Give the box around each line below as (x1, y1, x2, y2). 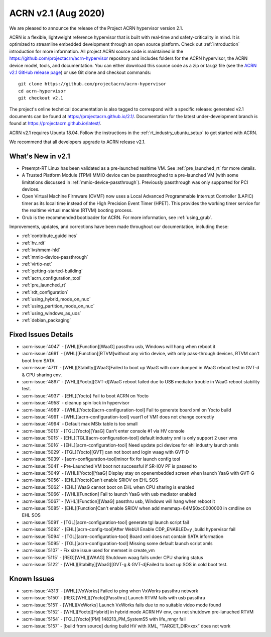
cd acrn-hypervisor (18, 88, 66, 94)
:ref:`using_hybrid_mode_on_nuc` (22, 296, 91, 302)
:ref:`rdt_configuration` (22, 289, 69, 295)
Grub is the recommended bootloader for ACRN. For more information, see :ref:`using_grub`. (22, 214, 213, 221)
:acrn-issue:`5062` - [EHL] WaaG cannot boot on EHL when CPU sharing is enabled (22, 484, 195, 490)
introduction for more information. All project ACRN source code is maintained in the (9, 48, 183, 54)
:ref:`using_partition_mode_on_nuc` (22, 303, 95, 309)
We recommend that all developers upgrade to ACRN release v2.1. (9, 139, 146, 145)
